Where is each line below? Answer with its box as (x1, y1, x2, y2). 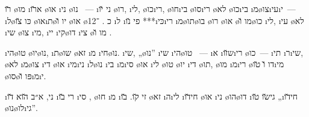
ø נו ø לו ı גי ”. (5, 101, 38, 114)
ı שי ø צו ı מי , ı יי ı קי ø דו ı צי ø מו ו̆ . (5, 26, 112, 38)
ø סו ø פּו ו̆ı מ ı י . (5, 69, 46, 82)
